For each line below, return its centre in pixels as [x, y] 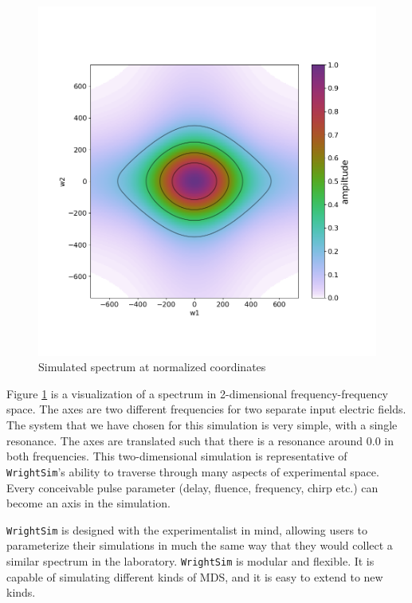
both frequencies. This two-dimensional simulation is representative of [177, 456]
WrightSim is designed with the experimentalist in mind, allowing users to [187, 529]
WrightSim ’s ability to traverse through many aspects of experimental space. [193, 471]
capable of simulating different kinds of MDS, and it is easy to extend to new [195, 576]
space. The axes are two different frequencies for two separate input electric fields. [206, 409]
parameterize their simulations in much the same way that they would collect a [200, 545]
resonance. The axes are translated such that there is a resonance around [185, 440]
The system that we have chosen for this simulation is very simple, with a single [202, 425]
